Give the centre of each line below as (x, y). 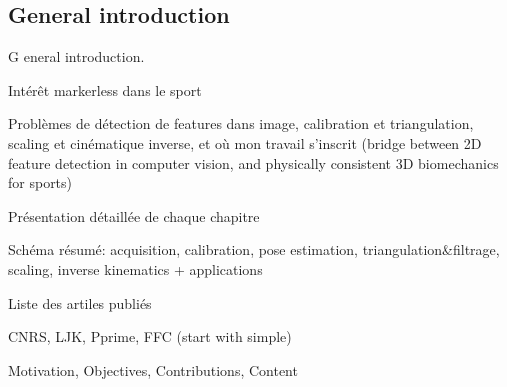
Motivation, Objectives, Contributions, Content (153, 369)
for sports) (40, 182)
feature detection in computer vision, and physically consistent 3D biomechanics (253, 162)
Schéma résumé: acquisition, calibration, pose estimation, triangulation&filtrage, (254, 249)
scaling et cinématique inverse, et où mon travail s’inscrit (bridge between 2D (245, 142)
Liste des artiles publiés (80, 302)
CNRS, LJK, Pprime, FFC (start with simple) (150, 336)
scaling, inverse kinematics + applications (135, 268)
